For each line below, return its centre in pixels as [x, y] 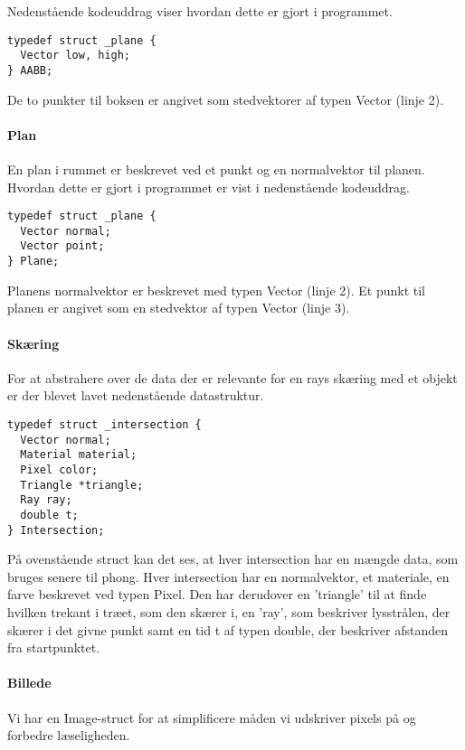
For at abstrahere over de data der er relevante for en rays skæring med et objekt [232, 377]
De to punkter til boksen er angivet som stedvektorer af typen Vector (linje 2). [226, 99]
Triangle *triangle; [82, 485]
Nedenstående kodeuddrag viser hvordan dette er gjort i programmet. [200, 11]
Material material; [79, 455]
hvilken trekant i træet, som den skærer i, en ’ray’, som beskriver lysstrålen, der [229, 611]
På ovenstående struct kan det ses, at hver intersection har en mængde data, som [233, 559]
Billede [29, 683]
